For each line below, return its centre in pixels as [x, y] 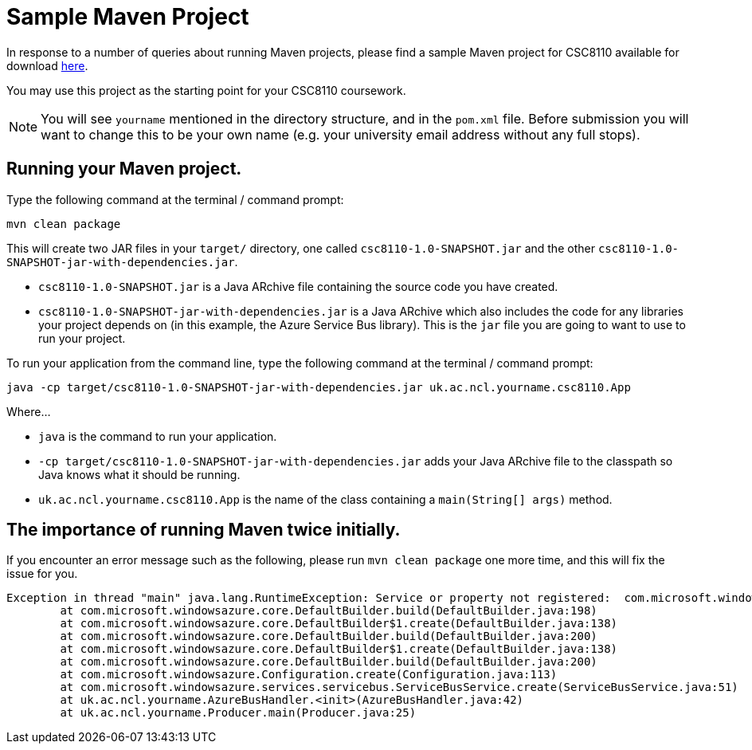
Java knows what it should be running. [139, 474]
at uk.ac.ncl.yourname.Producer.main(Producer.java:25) [238, 713]
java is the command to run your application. [158, 436]
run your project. [82, 338]
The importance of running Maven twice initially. [204, 530]
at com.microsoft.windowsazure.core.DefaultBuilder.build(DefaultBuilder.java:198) [329, 611]
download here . [47, 65]
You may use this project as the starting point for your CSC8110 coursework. [206, 90]
